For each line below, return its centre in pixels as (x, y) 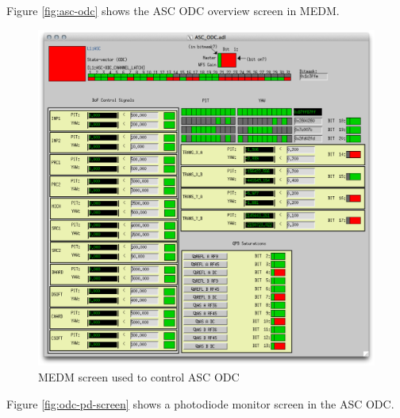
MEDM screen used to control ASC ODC (139, 376)
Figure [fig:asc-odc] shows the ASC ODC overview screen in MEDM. (173, 10)
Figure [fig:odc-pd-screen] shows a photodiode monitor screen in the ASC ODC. (200, 403)
